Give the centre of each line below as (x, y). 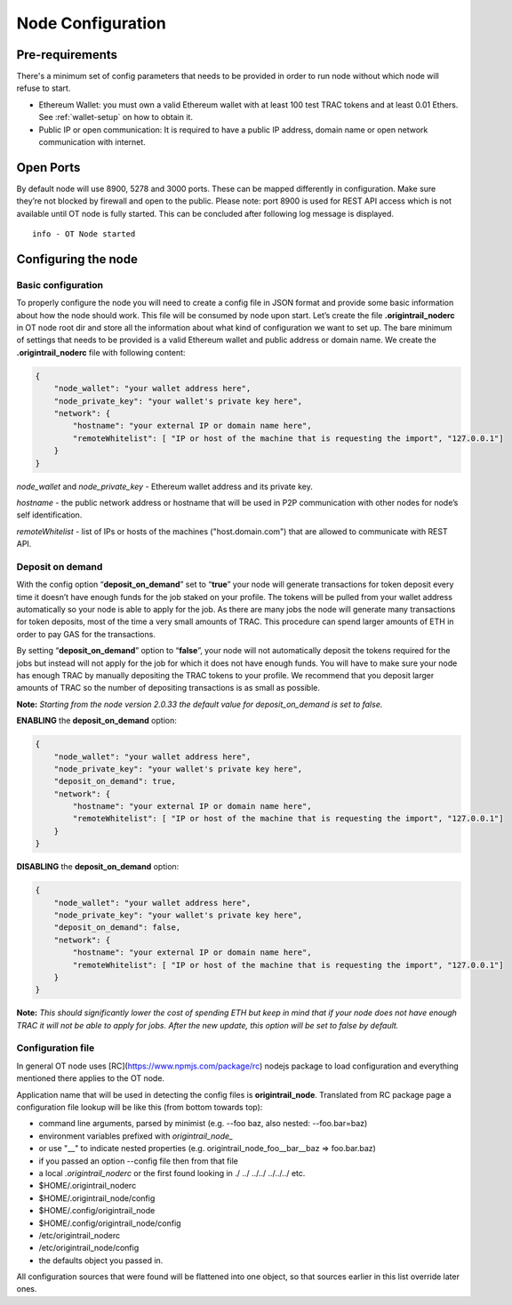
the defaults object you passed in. (101, 1260)
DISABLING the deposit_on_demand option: (98, 867)
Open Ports (48, 168)
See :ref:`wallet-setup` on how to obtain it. (116, 117)
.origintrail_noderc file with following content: (101, 352)
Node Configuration (91, 23)
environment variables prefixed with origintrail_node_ (136, 1136)
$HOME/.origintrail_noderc (88, 1186)
